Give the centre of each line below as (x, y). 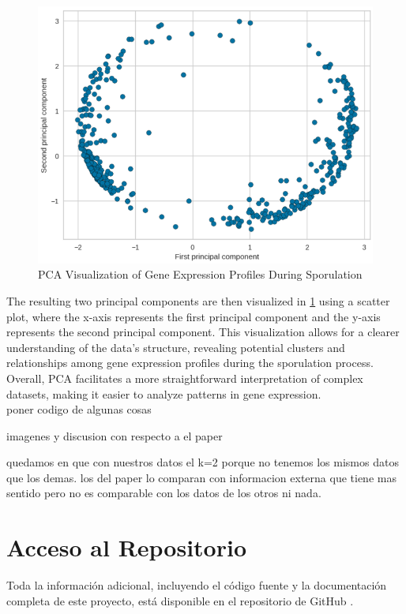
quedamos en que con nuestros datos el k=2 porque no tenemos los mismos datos (203, 462)
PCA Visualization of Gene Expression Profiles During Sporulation (200, 274)
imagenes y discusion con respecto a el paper (115, 435)
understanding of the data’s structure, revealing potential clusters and (176, 347)
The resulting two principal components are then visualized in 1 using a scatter (198, 300)
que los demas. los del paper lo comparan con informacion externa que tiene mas (201, 477)
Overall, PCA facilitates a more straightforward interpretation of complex (185, 378)
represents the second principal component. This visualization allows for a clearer (203, 332)
